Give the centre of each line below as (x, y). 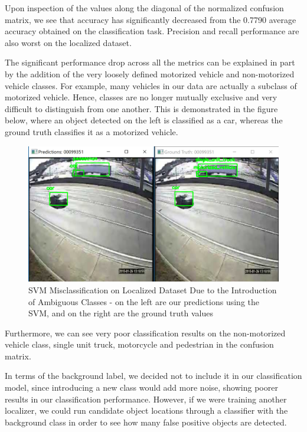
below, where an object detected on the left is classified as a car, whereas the (144, 120)
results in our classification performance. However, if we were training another (146, 399)
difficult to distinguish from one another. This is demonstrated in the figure (141, 108)
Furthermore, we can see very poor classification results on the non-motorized (145, 333)
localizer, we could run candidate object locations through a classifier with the (146, 410)
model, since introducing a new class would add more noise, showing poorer (141, 387)
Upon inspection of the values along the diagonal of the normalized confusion (144, 8)
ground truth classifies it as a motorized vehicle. (92, 131)
